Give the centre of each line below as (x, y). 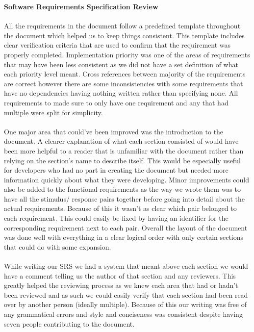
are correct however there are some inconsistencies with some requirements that (124, 83)
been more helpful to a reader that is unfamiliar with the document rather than (124, 150)
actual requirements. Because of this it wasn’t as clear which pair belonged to (120, 208)
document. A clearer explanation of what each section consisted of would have (121, 141)
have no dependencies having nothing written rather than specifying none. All (121, 93)
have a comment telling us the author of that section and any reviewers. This (120, 275)
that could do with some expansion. (58, 246)
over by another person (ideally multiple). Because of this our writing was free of (126, 304)
